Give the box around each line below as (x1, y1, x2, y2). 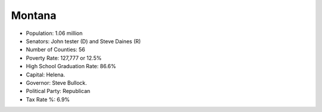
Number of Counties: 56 (26, 46, 86, 53)
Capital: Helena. (26, 71, 66, 78)
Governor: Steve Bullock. (26, 79, 88, 86)
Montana (11, 9, 57, 22)
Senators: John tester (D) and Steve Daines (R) (26, 37, 141, 44)
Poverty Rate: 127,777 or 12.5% (26, 54, 102, 62)
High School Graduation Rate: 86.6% (26, 63, 116, 70)
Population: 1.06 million (26, 30, 83, 37)
